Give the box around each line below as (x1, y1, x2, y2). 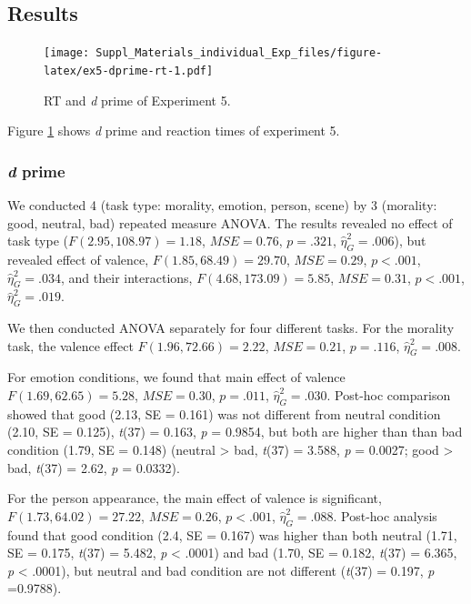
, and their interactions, (61, 267, 193, 287)
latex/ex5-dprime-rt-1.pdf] (44, 64, 214, 77)
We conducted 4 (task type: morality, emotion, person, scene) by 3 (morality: (7, 195, 437, 214)
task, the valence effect (7, 336, 134, 355)
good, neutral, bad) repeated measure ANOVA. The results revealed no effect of (7, 213, 453, 232)
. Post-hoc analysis (333, 506, 437, 525)
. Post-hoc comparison (326, 386, 451, 405)
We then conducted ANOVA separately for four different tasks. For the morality (7, 318, 455, 337)
